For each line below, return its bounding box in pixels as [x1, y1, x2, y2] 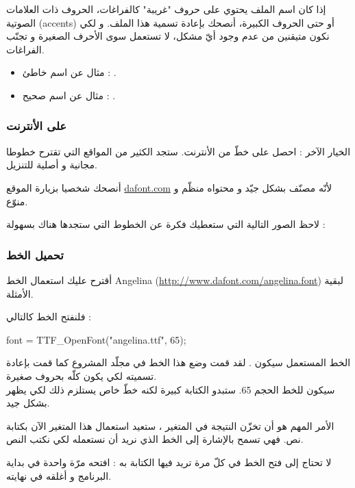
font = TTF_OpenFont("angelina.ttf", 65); [6, 332, 186, 346]
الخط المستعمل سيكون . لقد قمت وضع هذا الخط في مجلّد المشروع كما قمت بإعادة [6, 355, 351, 370]
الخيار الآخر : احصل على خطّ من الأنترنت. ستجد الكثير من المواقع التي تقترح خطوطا [6, 144, 351, 158]
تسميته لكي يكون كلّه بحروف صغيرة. [6, 368, 157, 383]
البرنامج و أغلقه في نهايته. [6, 468, 112, 483]
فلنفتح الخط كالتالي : [6, 309, 91, 324]
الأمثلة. [6, 286, 34, 300]
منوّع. [6, 194, 28, 208]
